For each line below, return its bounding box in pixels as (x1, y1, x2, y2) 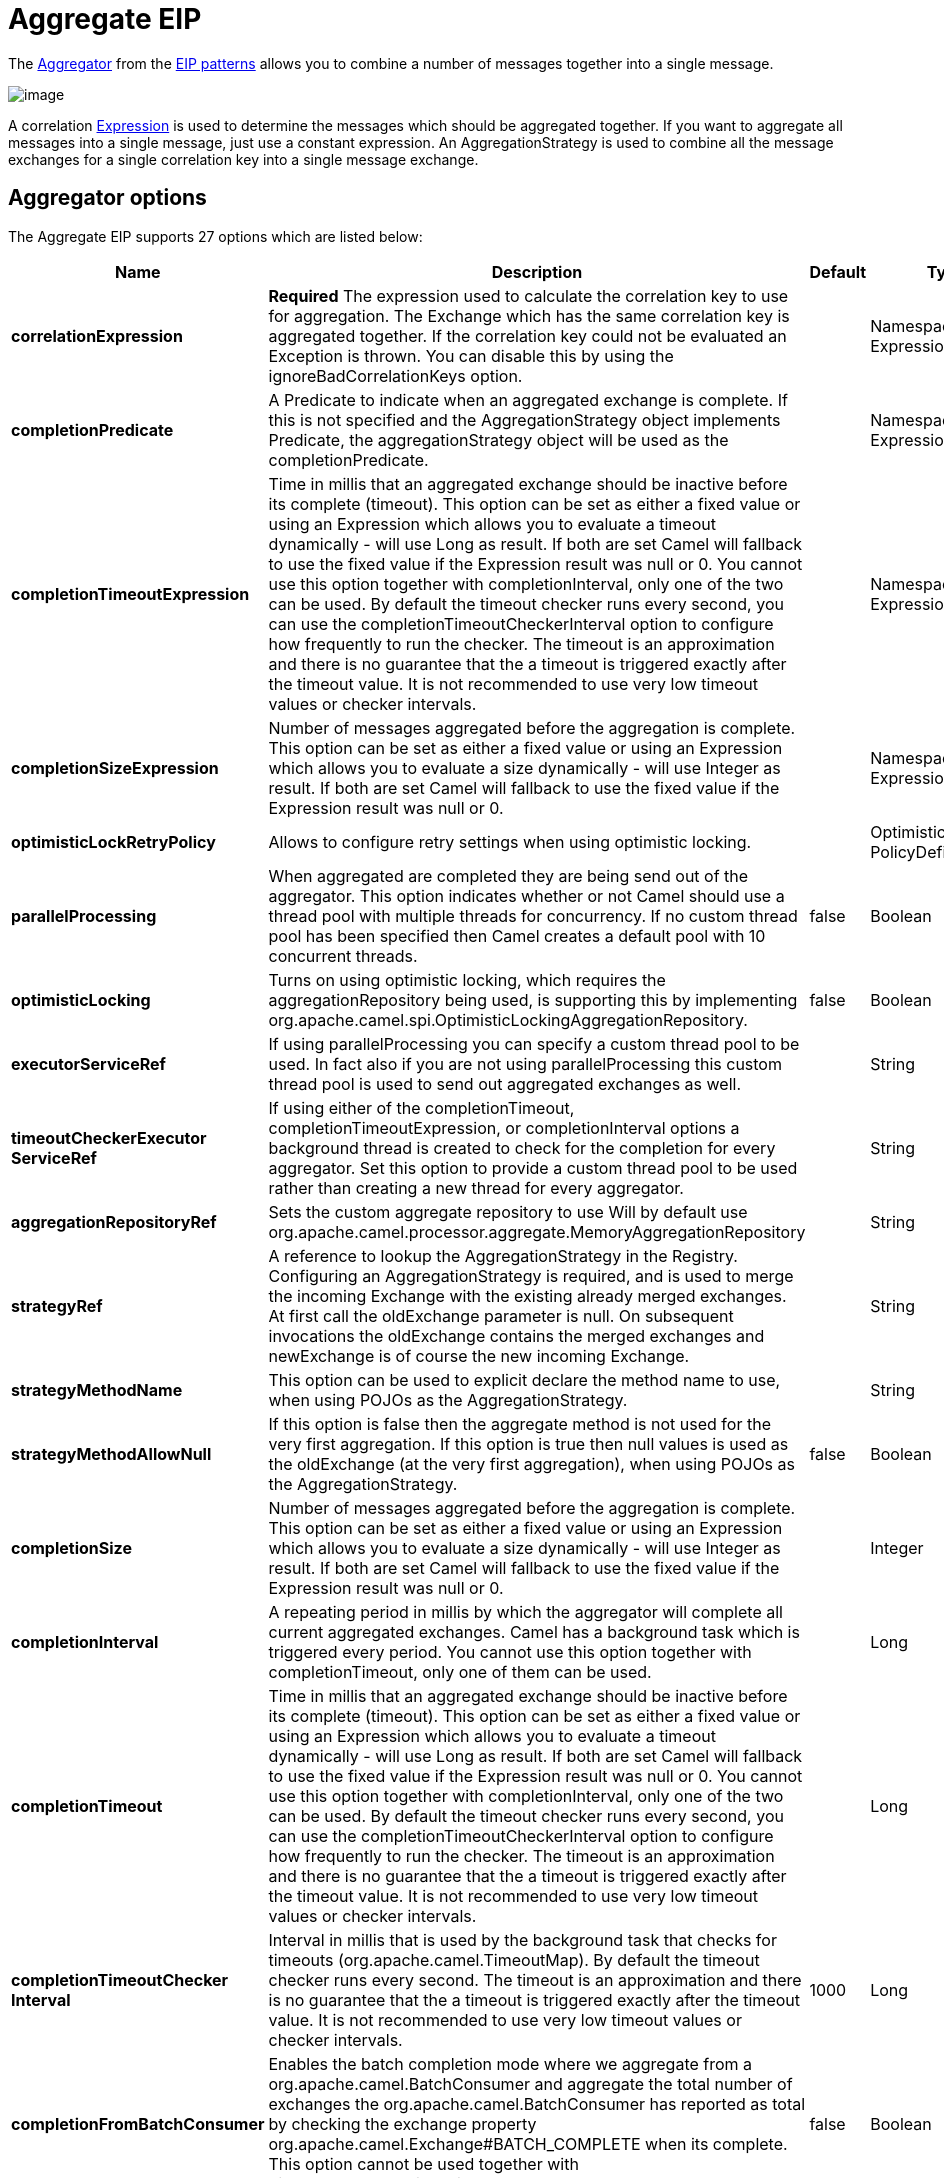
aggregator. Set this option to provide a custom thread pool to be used (268, 1157, 798, 1178)
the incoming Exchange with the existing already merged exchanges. (268, 1285, 787, 1306)
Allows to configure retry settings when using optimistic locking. (268, 831, 752, 852)
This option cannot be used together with (268, 2153, 579, 2174)
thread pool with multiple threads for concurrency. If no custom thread (268, 905, 798, 926)
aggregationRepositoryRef (11, 1211, 217, 1232)
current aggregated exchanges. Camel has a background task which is (268, 1621, 800, 1642)
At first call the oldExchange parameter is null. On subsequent (268, 1305, 734, 1326)
